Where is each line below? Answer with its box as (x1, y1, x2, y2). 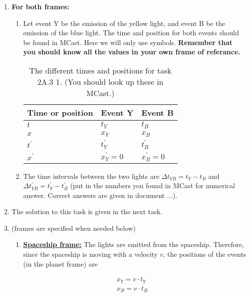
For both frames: (11, 1, 69, 11)
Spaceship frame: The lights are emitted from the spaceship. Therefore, (23, 239, 244, 249)
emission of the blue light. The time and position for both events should (23, 27, 239, 38)
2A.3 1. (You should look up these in (37, 75, 163, 87)
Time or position (27, 106, 93, 118)
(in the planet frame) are (23, 258, 98, 269)
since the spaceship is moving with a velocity (23, 249, 158, 259)
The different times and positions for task (29, 64, 172, 76)
